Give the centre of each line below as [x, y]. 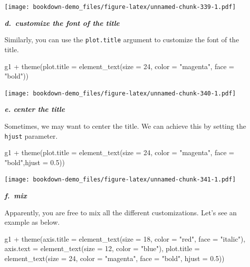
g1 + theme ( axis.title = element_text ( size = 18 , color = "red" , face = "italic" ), [125, 238]
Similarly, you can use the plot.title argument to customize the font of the [122, 40]
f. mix [16, 196]
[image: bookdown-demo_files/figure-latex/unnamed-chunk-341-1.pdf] [120, 180]
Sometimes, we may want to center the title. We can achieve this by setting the [125, 126]
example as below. [32, 222]
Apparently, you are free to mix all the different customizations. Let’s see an [121, 212]
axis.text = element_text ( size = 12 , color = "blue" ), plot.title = [102, 248]
